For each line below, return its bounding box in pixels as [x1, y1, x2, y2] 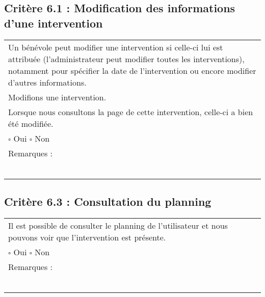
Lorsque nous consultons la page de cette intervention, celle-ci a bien [8, 105, 253, 118]
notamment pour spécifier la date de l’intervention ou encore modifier [8, 64, 256, 76]
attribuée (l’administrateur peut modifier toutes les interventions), [8, 52, 245, 65]
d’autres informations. [8, 76, 87, 88]
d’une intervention [4, 15, 103, 31]
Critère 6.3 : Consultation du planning [4, 193, 211, 209]
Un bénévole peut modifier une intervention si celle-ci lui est [8, 41, 223, 53]
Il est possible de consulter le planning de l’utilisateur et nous [8, 219, 228, 231]
